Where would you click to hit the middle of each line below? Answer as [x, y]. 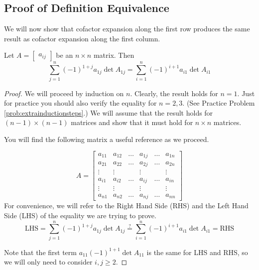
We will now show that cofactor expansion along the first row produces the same [127, 29]
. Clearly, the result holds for [174, 93]
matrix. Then [114, 55]
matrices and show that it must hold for [132, 122]
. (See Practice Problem [219, 103]
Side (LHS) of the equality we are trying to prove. [80, 215]
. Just [246, 93]
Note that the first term [40, 252]
